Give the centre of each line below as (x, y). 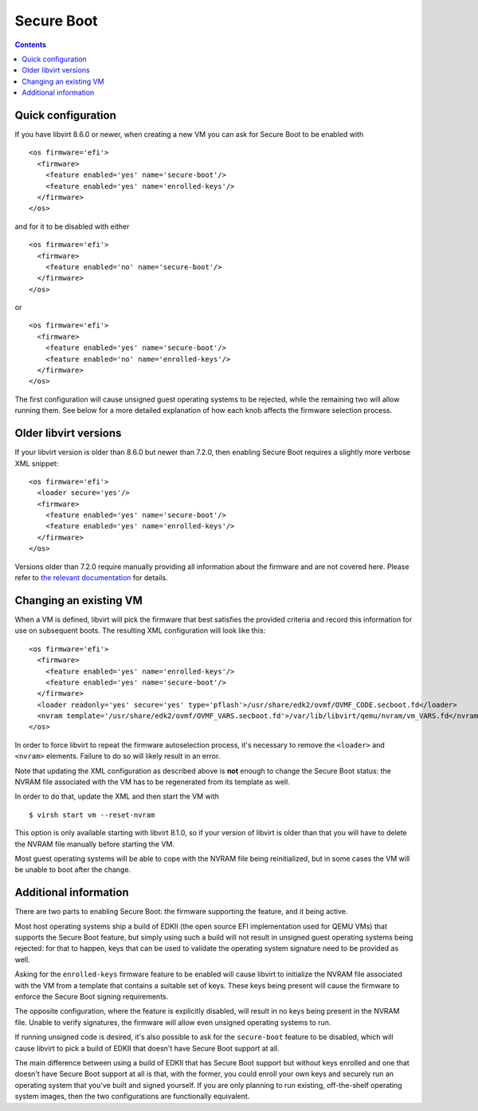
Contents (31, 45)
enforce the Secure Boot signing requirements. (92, 997)
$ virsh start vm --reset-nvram (92, 815)
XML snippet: (37, 463)
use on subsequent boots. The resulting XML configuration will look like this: (140, 630)
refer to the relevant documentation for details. (91, 578)
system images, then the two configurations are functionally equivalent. (132, 1097)
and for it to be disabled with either (72, 226)
